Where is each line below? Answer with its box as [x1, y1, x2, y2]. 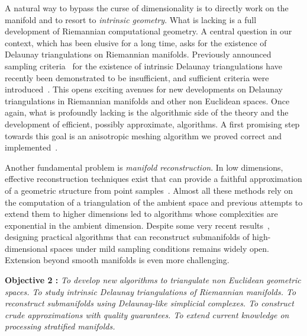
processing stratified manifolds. [5, 320, 115, 332]
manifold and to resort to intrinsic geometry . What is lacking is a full [5, 13, 257, 25]
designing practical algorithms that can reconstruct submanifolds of [5, 231, 250, 243]
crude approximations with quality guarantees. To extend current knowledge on [5, 308, 289, 321]
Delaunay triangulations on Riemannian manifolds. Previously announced [5, 48, 272, 60]
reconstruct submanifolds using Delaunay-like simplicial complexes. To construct [5, 297, 294, 309]
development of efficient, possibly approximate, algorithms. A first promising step [5, 117, 300, 130]
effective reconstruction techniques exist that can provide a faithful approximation [5, 172, 302, 185]
